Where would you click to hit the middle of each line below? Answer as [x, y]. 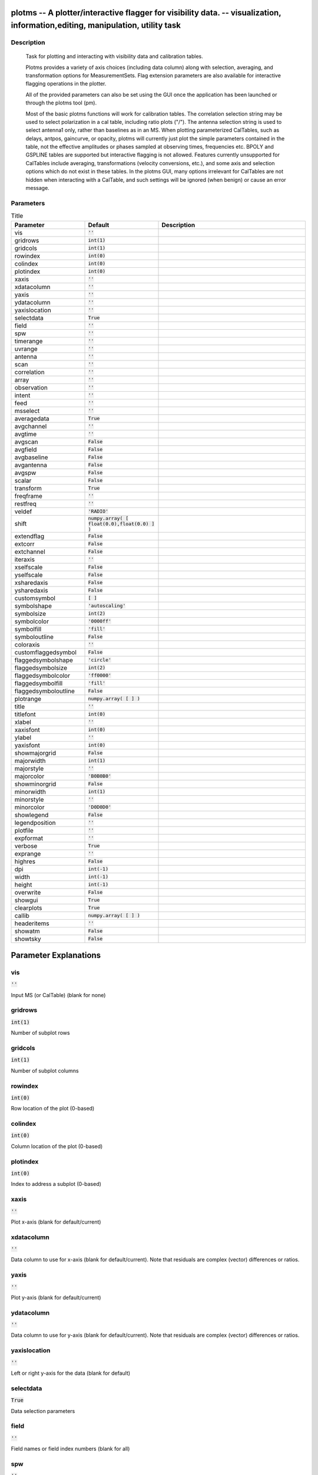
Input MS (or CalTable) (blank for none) [58, 995]
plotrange [28, 699]
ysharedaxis [31, 590]
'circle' [100, 660]
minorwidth [30, 792]
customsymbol [35, 598]
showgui [26, 900]
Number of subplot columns [45, 1070]
